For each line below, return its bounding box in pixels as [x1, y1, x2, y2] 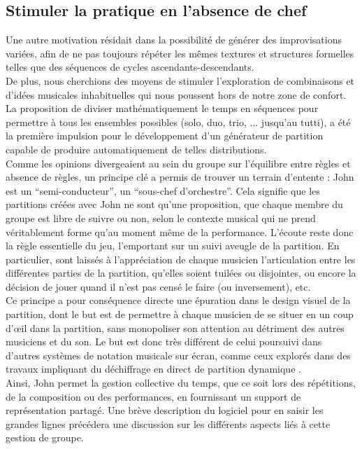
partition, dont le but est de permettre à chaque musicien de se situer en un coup [6, 307, 354, 322]
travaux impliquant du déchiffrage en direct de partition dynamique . [6, 361, 301, 376]
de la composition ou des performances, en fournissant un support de [6, 389, 301, 403]
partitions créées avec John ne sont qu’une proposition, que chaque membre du [6, 197, 343, 212]
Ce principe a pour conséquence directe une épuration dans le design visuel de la [6, 293, 351, 308]
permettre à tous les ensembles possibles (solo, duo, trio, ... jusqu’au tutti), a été [6, 114, 351, 129]
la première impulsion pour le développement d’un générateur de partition [6, 128, 324, 143]
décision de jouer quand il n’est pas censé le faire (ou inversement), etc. [6, 279, 311, 293]
